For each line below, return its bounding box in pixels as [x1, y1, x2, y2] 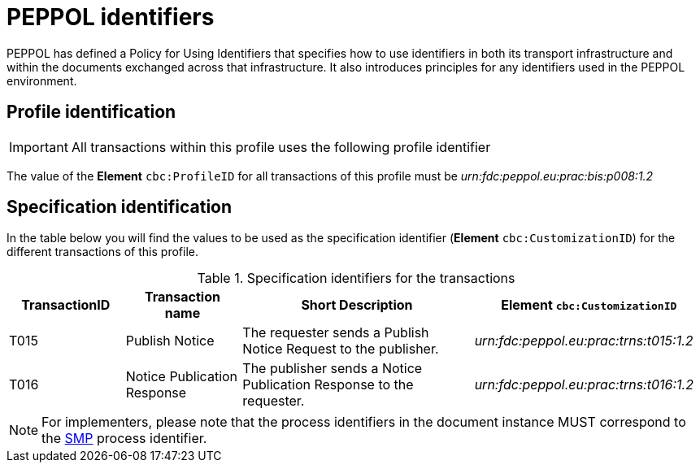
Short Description [301, 297, 413, 314]
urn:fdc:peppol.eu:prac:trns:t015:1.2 [474, 332, 693, 350]
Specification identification [7, 197, 233, 218]
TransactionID [21, 297, 111, 314]
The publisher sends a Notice [242, 360, 423, 377]
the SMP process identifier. [41, 430, 207, 447]
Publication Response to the [242, 376, 414, 393]
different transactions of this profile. [7, 245, 198, 259]
